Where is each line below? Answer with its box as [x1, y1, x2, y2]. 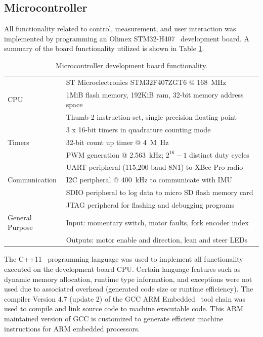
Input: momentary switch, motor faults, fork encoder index [66, 217, 249, 227]
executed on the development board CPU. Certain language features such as [4, 263, 241, 274]
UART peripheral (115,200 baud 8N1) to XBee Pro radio [66, 162, 243, 172]
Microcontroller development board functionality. [55, 60, 208, 70]
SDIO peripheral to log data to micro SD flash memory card [66, 187, 253, 198]
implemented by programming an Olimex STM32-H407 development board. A [4, 33, 250, 43]
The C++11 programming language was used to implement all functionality [4, 254, 243, 264]
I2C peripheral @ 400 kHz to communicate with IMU [66, 174, 232, 185]
